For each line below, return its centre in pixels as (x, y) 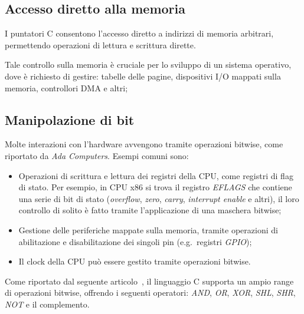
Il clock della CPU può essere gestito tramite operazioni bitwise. (135, 261)
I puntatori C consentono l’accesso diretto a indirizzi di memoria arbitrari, (139, 33)
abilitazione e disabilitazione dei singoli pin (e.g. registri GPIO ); (135, 241)
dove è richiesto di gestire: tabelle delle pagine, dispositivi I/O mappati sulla (143, 76)
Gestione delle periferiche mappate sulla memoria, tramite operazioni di (148, 229)
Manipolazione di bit (70, 119)
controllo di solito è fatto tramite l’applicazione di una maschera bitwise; (150, 210)
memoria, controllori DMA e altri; (66, 87)
